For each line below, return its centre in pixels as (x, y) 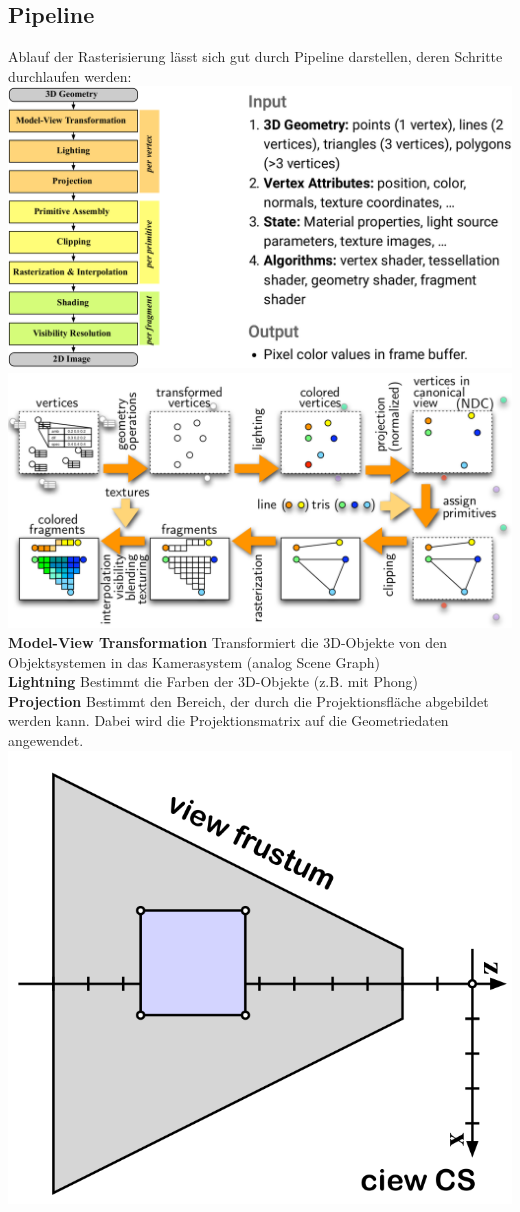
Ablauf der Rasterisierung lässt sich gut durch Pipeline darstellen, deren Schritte (255, 56)
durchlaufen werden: (70, 75)
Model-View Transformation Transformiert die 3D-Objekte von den (228, 642)
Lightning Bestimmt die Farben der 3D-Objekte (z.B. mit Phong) (213, 681)
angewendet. (46, 740)
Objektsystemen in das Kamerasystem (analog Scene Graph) (194, 661)
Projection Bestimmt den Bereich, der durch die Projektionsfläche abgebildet (248, 700)
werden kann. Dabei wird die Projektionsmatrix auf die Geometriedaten (228, 720)
